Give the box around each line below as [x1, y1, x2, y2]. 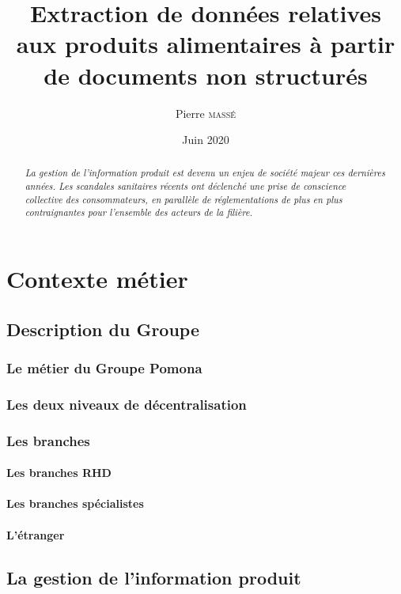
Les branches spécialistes [6, 495, 144, 512]
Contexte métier [6, 263, 188, 295]
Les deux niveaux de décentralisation [6, 394, 247, 414]
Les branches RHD [6, 464, 112, 481]
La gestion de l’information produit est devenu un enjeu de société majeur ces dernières [25, 166, 385, 180]
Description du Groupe [6, 316, 200, 341]
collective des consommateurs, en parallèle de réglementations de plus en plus [25, 192, 342, 206]
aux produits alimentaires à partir [16, 28, 395, 60]
